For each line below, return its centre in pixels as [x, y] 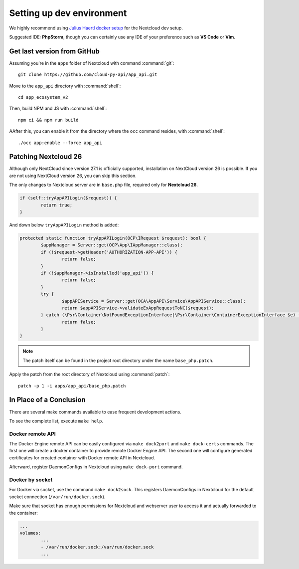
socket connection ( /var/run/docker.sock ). [57, 497]
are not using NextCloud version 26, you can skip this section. [73, 176]
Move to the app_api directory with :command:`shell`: [65, 86]
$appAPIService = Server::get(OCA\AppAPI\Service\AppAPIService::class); [154, 301]
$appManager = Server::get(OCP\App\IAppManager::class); [112, 245]
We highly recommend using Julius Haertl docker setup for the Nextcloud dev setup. [96, 28]
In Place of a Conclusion [47, 400]
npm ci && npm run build [48, 120]
